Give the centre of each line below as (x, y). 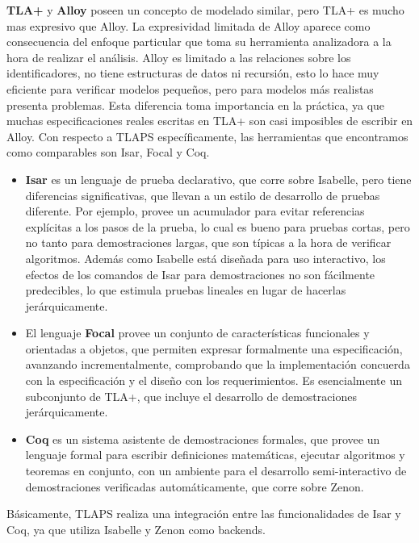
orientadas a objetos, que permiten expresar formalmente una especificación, (214, 348)
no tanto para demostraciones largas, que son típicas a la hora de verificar (208, 242)
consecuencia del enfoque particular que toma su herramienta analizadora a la (199, 42)
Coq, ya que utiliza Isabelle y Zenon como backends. (136, 529)
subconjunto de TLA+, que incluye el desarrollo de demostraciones (191, 396)
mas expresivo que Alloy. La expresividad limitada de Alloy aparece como (189, 25)
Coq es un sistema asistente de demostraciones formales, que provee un (203, 439)
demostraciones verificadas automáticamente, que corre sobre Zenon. (195, 486)
